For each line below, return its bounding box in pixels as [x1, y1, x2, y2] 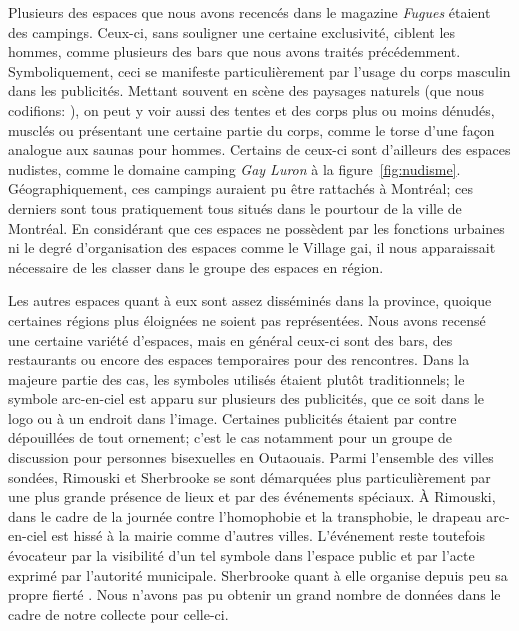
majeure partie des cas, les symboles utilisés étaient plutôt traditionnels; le [8, 368, 465, 389]
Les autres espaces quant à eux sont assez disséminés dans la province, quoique [8, 290, 492, 311]
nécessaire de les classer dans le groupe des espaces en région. [8, 256, 384, 277]
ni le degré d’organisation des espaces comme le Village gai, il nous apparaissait [8, 237, 496, 258]
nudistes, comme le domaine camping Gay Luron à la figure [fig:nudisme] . [8, 158, 461, 179]
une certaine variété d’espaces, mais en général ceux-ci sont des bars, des [8, 329, 453, 350]
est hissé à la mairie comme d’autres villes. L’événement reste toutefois [51, 525, 486, 546]
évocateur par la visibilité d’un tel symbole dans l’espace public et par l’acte [8, 545, 475, 566]
